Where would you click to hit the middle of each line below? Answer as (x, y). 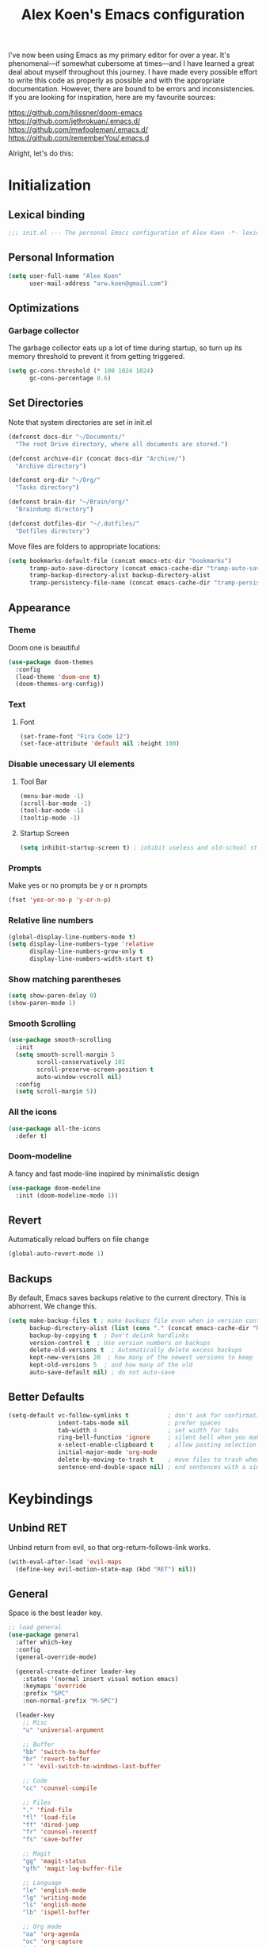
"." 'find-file (47, 1810)
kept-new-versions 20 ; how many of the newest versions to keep (141, 1358)
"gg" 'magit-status (55, 1861)
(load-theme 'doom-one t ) (58, 677)
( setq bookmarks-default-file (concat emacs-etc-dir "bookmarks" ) (120, 561)
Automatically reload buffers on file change (78, 1240)
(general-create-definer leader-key (76, 1671)
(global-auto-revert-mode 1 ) (56, 1254)
